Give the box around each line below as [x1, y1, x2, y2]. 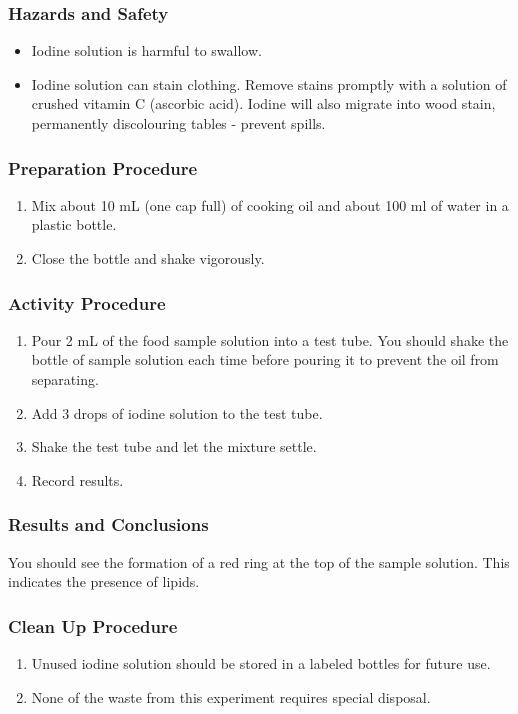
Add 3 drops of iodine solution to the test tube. [31, 402, 323, 423]
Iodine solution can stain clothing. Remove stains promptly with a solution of [31, 73, 507, 94]
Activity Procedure [8, 290, 166, 315]
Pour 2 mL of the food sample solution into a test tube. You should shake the [31, 329, 509, 350]
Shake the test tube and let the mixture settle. [31, 436, 317, 457]
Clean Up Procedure [8, 613, 178, 638]
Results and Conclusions [8, 512, 209, 537]
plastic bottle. [31, 214, 117, 235]
